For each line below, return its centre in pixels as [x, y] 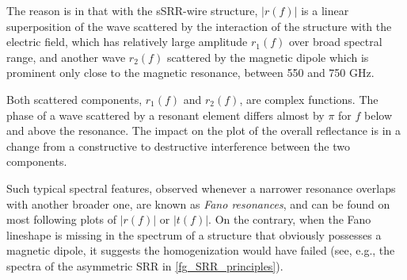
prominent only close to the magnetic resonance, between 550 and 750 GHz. [190, 73]
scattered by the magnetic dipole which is [268, 57]
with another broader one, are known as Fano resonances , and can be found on [198, 203]
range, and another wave [66, 57]
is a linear [325, 10]
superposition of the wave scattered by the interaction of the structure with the [199, 26]
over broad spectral [335, 42]
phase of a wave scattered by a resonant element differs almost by [165, 115]
